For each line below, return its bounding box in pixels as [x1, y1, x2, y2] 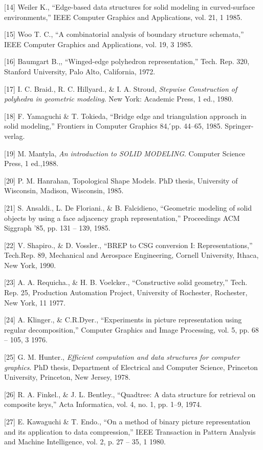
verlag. [4, 130, 25, 141]
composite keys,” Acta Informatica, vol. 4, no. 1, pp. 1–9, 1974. [4, 399, 202, 410]
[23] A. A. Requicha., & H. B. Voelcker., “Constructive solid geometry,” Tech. [4, 277, 248, 288]
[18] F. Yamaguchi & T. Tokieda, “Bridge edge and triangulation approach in [4, 110, 247, 121]
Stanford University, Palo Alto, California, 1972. [4, 66, 156, 76]
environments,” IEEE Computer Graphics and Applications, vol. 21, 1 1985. [4, 11, 243, 22]
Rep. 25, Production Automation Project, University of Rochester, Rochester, [4, 287, 248, 298]
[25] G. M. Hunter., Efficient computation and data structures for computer [4, 352, 240, 362]
